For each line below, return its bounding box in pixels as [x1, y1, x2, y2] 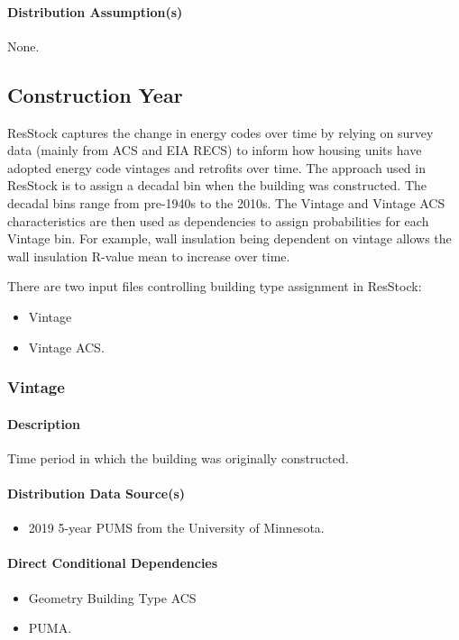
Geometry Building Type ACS [28, 588, 197, 607]
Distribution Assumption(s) [7, 2, 183, 21]
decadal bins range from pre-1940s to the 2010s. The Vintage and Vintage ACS [7, 193, 445, 212]
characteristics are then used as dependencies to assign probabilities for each [7, 211, 429, 230]
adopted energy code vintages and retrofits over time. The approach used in [7, 158, 426, 177]
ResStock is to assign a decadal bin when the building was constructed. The [7, 176, 427, 195]
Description [7, 414, 81, 433]
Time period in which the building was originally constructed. [7, 448, 349, 467]
